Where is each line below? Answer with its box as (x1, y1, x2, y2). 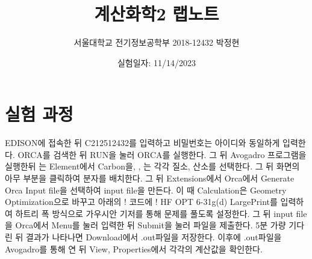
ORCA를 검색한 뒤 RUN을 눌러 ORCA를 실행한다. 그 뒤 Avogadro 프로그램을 (17, 148, 307, 160)
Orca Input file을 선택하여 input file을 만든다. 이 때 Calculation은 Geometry (5, 183, 287, 196)
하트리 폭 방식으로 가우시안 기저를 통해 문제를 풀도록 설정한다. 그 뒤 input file (15, 207, 307, 219)
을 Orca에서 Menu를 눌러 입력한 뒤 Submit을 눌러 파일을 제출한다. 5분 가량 (5, 219, 286, 231)
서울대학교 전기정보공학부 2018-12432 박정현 (73, 36, 240, 49)
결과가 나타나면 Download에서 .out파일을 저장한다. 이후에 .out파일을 (26, 231, 282, 243)
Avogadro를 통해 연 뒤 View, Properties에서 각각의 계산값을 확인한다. (5, 242, 263, 255)
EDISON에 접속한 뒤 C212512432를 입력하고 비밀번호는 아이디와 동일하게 (5, 136, 280, 149)
